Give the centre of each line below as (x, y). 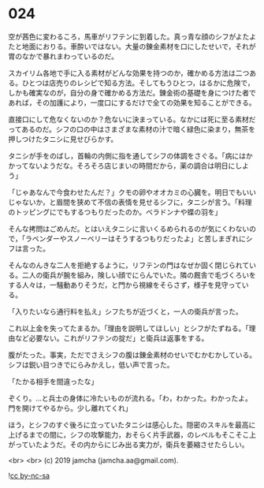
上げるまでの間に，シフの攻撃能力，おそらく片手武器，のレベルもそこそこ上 (132, 434)
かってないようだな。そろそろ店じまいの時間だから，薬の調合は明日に (122, 166)
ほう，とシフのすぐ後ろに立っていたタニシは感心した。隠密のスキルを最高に (132, 425)
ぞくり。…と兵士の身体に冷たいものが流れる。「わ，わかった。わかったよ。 (130, 398)
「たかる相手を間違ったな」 (53, 381)
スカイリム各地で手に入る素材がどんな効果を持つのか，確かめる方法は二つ (129, 73)
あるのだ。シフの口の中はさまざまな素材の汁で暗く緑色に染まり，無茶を (138, 129)
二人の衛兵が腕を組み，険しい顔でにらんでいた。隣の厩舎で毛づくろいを (139, 275)
